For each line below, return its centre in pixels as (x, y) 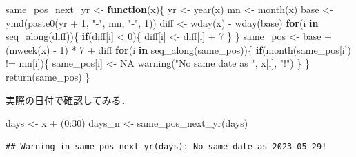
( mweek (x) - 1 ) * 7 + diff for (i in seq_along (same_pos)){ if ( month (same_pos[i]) (178, 49)
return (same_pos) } (48, 76)
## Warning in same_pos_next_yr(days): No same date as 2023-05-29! (166, 146)
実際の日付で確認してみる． (68, 100)
